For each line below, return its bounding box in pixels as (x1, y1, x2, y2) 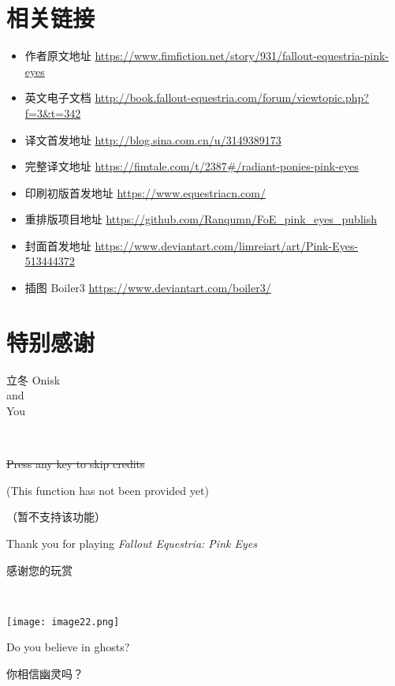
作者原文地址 (24, 47, 91, 64)
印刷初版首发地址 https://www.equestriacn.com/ (24, 184, 266, 201)
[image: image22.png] (6, 616, 120, 628)
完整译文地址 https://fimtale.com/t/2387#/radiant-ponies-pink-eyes (24, 158, 359, 174)
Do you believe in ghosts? (6, 639, 130, 655)
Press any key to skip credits (6, 455, 145, 472)
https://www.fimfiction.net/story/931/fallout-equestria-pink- (95, 47, 389, 64)
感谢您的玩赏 (6, 561, 73, 578)
